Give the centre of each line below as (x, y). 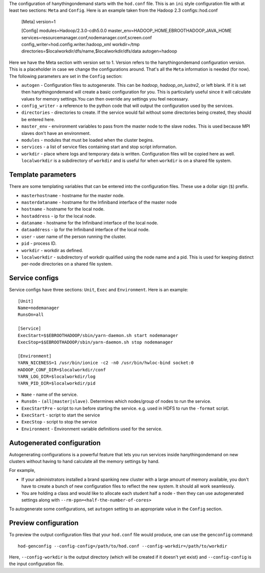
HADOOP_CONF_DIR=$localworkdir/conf (62, 370)
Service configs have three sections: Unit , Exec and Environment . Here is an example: (99, 290)
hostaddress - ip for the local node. (59, 216)
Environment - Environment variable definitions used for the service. (92, 429)
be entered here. (38, 119)
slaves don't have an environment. (56, 133)
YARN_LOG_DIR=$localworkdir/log (57, 377)
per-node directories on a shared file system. (67, 264)
